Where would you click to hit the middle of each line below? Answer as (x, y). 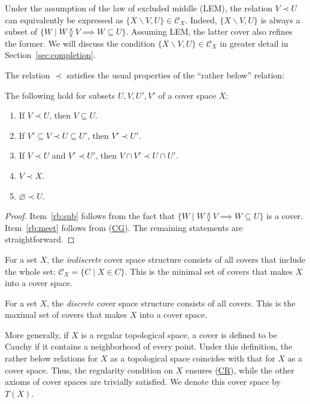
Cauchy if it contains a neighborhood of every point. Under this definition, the (149, 346)
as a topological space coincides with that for (193, 358)
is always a (280, 19)
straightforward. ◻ (40, 239)
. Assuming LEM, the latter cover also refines (209, 31)
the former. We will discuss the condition (80, 43)
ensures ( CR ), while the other (240, 370)
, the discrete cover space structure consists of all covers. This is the (171, 303)
